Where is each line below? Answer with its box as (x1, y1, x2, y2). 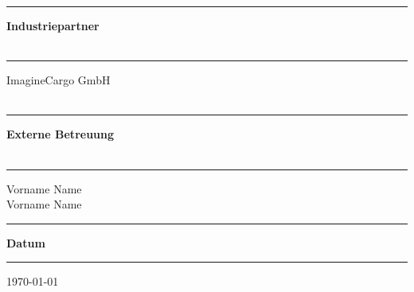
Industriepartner (6, 18, 100, 33)
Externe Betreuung (6, 126, 115, 142)
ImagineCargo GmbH (6, 72, 111, 88)
